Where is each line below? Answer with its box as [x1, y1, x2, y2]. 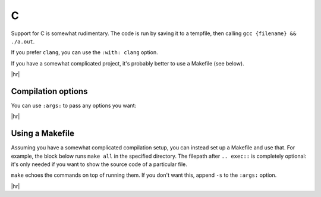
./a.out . [11, 37, 35, 45]
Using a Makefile [11, 129, 74, 139]
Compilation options [11, 86, 88, 96]
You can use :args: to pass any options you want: [11, 102, 137, 110]
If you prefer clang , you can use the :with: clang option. [11, 49, 158, 56]
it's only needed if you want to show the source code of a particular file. [11, 161, 187, 168]
